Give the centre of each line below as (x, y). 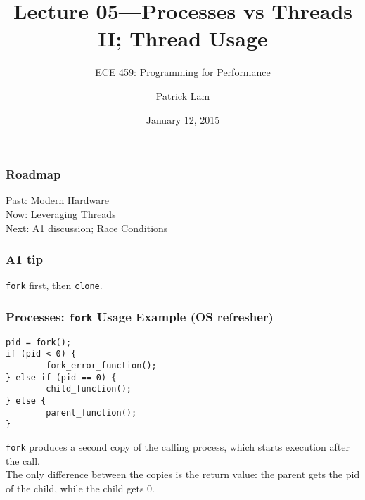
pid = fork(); (39, 342)
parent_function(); (91, 412)
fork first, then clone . (54, 285)
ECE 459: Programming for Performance (183, 72)
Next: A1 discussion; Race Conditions (87, 227)
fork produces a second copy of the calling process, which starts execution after (178, 447)
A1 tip (24, 259)
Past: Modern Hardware (58, 200)
